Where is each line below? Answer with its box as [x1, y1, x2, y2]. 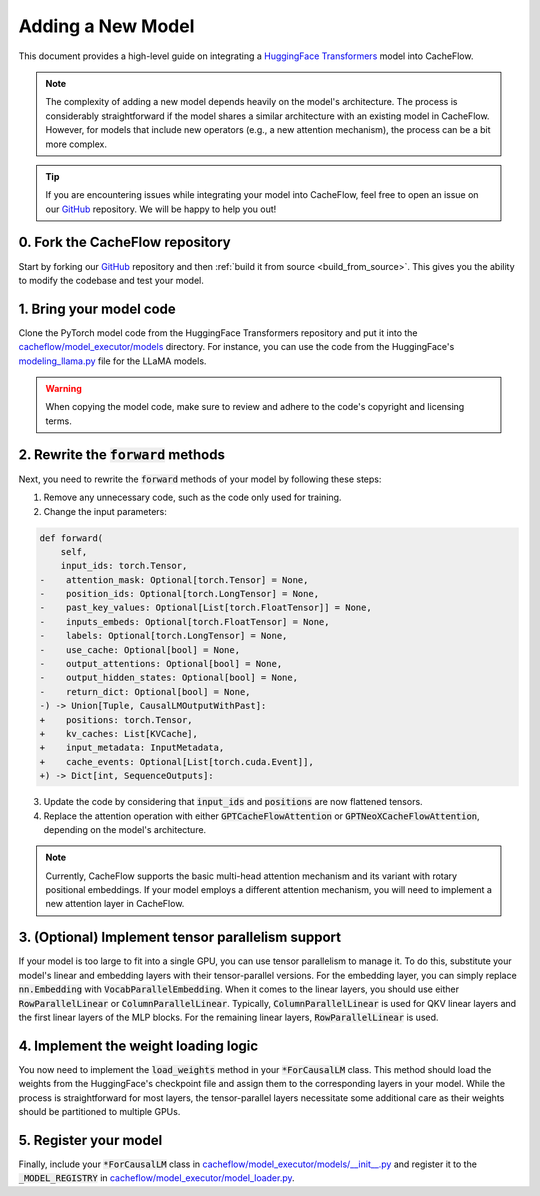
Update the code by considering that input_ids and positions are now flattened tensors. [43, 796, 424, 808]
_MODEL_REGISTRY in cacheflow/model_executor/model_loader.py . [18, 1172, 295, 1184]
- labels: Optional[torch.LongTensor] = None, [39, 630, 288, 642]
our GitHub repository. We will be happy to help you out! [45, 203, 277, 215]
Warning [45, 383, 82, 395]
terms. [45, 415, 72, 427]
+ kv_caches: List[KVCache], [39, 728, 199, 739]
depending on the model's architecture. [43, 823, 207, 835]
